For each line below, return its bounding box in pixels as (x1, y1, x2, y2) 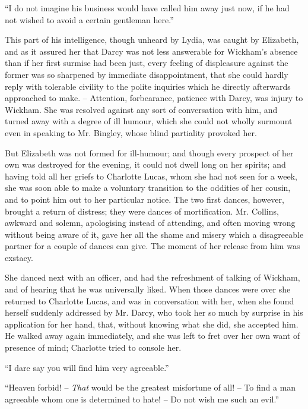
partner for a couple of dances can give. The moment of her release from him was (5, 240, 300, 252)
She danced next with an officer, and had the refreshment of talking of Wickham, (5, 271, 300, 284)
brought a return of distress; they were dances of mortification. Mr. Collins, (5, 204, 279, 217)
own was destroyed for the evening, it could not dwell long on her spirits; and (5, 158, 286, 171)
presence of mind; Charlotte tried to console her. (5, 341, 182, 354)
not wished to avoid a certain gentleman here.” (5, 13, 174, 26)
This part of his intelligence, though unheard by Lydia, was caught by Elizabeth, (5, 33, 299, 46)
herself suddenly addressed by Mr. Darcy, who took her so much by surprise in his (5, 306, 303, 319)
